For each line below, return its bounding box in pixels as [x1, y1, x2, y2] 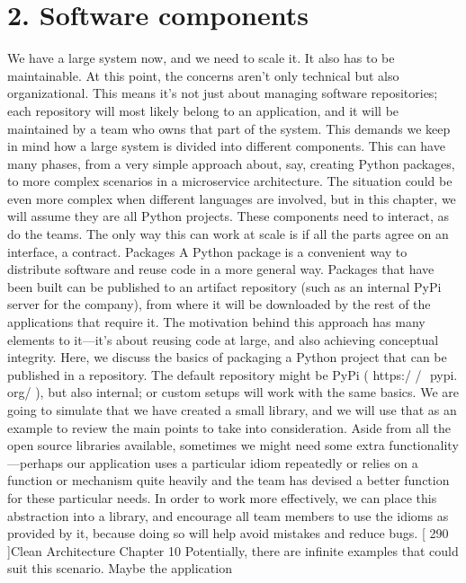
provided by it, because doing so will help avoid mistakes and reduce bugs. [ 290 [7, 524, 449, 543]
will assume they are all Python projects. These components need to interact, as [7, 207, 450, 225]
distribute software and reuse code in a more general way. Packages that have [7, 260, 435, 278]
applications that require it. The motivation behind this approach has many [7, 313, 426, 331]
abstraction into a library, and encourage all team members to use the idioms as [7, 506, 449, 525]
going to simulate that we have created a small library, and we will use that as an [7, 401, 457, 419]
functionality [389, 436, 459, 455]
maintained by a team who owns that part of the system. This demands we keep [7, 119, 451, 137]
